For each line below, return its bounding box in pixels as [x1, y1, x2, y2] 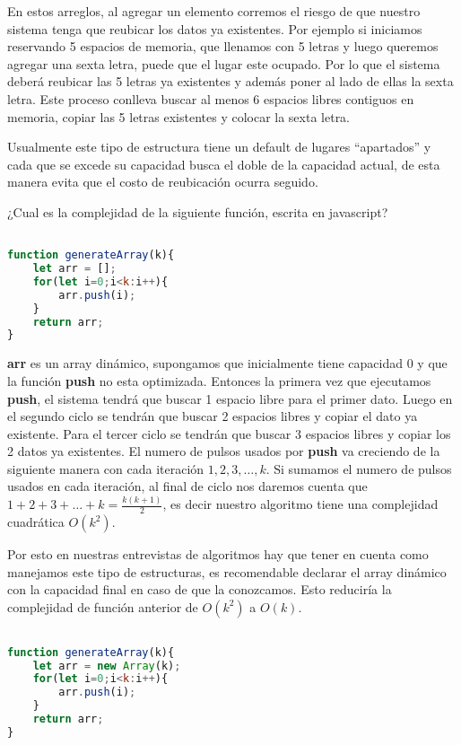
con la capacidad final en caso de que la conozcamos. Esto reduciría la [7, 580, 392, 599]
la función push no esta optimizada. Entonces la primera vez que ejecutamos [7, 371, 431, 390]
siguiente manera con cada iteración [7, 459, 204, 478]
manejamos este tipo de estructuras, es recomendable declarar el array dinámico [7, 562, 447, 581]
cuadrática [7, 513, 65, 531]
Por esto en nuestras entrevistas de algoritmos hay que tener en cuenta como [7, 545, 429, 564]
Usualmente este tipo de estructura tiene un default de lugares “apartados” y [7, 137, 431, 156]
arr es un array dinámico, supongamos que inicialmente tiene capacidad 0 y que [7, 354, 448, 372]
